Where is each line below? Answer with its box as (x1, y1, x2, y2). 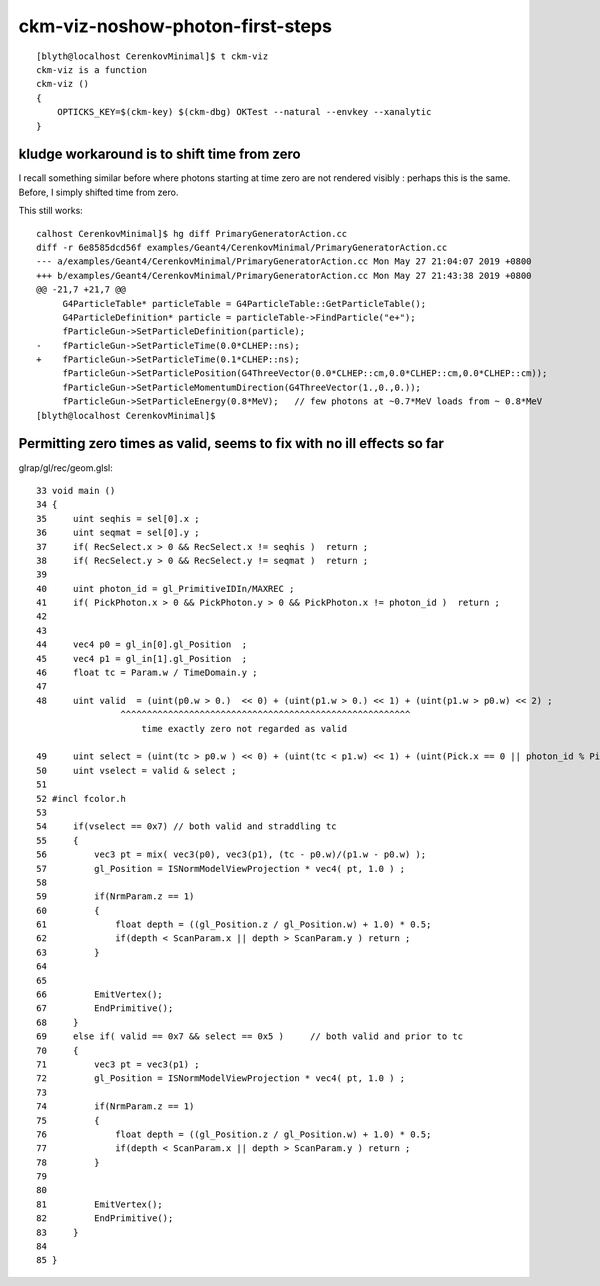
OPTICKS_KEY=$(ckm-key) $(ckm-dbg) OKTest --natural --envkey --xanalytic (56, 106, 432, 118)
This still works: (18, 205, 84, 217)
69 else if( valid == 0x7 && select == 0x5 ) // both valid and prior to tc (36, 1031, 464, 1042)
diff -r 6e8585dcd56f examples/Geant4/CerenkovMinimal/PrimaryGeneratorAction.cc (36, 241, 448, 253)
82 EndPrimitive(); (36, 1213, 174, 1224)
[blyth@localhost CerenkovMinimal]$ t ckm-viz (36, 50, 269, 62)
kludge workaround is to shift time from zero (18, 146, 301, 163)
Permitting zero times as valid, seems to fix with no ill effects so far (18, 435, 444, 452)
